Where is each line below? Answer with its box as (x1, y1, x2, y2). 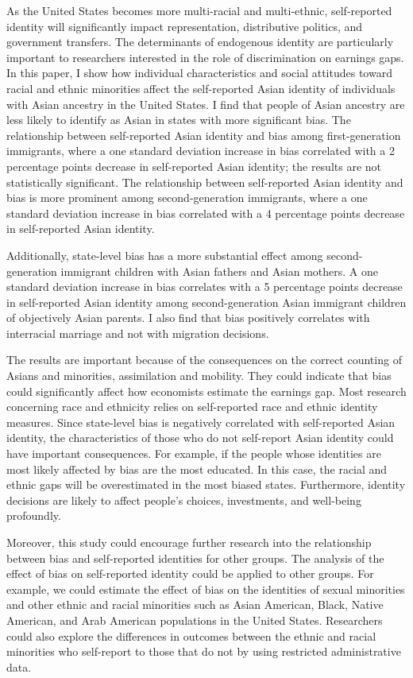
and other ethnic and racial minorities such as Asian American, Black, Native (6, 596, 384, 613)
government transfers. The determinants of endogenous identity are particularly (6, 33, 394, 50)
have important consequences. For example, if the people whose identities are (6, 445, 381, 462)
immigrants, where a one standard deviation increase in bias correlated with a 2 (6, 142, 395, 159)
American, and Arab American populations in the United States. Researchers (6, 611, 383, 628)
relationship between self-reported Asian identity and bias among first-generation (6, 126, 401, 143)
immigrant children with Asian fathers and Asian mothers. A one (60, 262, 378, 279)
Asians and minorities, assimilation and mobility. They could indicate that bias (6, 367, 392, 384)
